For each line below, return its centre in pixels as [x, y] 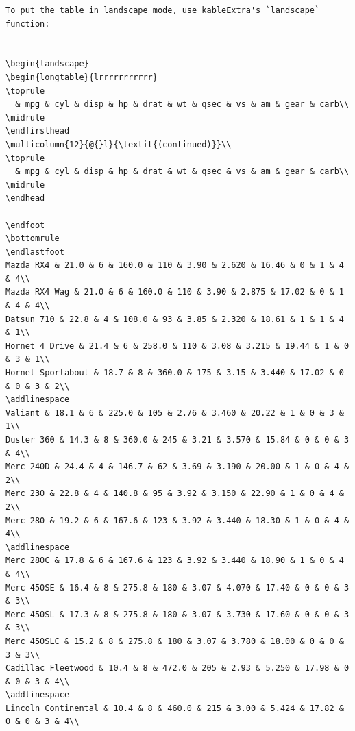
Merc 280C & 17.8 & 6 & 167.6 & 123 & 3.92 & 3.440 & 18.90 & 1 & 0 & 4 [175, 561]
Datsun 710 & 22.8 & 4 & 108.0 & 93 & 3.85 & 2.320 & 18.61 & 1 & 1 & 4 [175, 319]
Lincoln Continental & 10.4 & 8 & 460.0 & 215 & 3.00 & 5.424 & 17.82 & [175, 708]
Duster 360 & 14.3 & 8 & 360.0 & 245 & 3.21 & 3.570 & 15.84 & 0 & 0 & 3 [177, 440]
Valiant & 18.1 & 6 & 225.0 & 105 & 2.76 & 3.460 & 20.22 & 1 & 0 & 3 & [175, 413]
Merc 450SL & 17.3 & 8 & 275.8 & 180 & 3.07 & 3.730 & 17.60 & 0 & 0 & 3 [177, 614]
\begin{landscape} [47, 64]
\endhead [25, 198]
